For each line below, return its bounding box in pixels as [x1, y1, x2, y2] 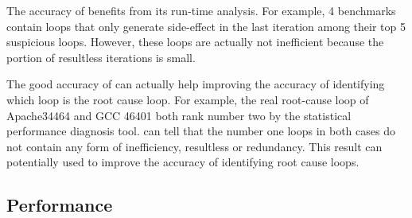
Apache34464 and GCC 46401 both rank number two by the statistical [6, 107, 352, 123]
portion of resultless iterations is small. [6, 49, 196, 65]
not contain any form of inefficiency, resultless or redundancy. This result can [6, 138, 383, 154]
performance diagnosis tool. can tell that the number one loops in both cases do [6, 123, 395, 139]
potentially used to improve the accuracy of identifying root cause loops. [6, 154, 360, 170]
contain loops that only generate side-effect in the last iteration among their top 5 [6, 18, 406, 34]
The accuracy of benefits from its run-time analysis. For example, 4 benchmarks [6, 2, 396, 18]
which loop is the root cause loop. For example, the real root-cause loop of [6, 91, 369, 107]
